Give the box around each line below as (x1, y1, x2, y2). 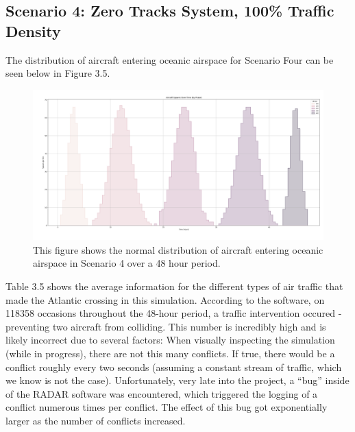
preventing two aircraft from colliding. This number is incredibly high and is (5, 319, 326, 333)
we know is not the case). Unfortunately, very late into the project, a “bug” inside (5, 373, 350, 387)
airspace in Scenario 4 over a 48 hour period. (33, 256, 221, 270)
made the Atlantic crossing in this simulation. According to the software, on (5, 292, 325, 307)
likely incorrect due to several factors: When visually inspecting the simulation (5, 333, 335, 347)
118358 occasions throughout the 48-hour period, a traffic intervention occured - (5, 306, 342, 320)
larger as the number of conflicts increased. (5, 413, 186, 427)
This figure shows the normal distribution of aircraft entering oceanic (33, 242, 323, 256)
